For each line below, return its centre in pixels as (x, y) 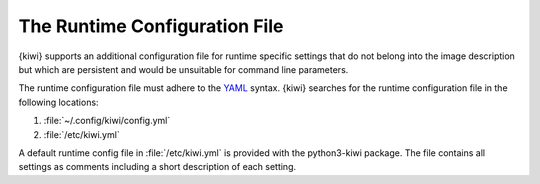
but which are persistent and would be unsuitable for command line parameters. (183, 69)
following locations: (58, 102)
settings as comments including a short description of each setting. (157, 167)
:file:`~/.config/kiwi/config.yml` (107, 121)
